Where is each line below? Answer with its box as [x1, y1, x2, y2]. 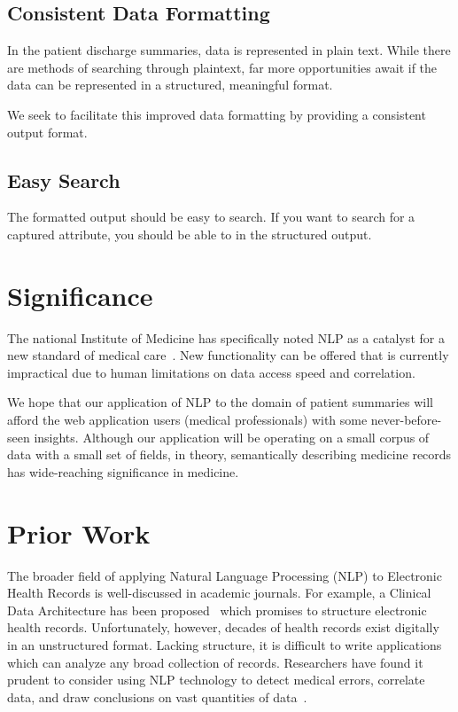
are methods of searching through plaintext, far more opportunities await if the [7, 58, 438, 76]
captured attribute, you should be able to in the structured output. [7, 224, 372, 243]
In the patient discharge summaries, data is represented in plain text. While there [7, 41, 451, 59]
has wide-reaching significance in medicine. [7, 462, 239, 481]
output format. [7, 122, 88, 141]
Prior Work [7, 514, 151, 551]
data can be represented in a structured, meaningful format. [7, 75, 333, 94]
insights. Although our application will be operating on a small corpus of [34, 427, 430, 446]
